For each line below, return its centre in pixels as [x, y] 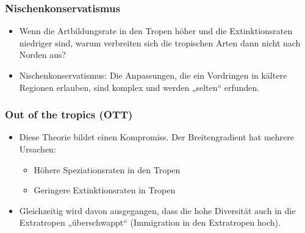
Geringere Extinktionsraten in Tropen [105, 190]
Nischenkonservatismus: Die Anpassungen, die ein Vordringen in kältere [153, 75]
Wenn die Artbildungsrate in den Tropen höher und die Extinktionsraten [156, 31]
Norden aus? [43, 55]
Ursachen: [38, 149]
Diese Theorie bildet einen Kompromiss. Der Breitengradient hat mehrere [157, 137]
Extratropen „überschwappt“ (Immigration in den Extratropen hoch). [150, 222]
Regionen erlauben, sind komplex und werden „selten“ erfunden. [139, 87]
